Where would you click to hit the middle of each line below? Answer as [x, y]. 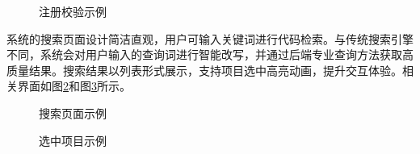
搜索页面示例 [73, 112]
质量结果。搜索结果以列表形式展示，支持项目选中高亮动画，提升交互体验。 [204, 70]
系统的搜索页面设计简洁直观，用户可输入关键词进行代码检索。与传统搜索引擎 [210, 38]
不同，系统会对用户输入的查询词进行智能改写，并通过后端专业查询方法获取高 [210, 54]
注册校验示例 [73, 11]
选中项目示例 [73, 140]
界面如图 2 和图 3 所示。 [74, 86]
